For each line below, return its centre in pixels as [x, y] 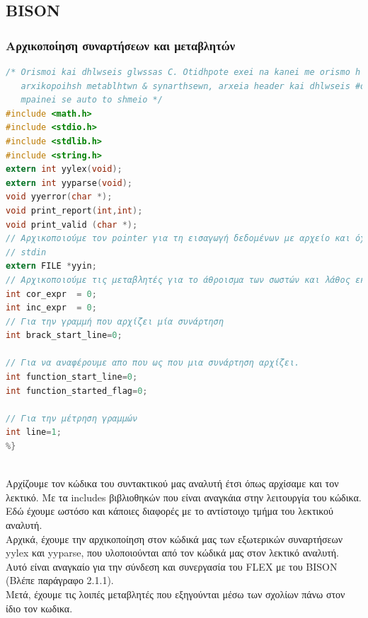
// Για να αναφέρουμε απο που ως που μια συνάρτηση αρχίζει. [153, 363]
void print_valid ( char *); [72, 225]
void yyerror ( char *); [59, 197]
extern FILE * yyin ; [51, 266]
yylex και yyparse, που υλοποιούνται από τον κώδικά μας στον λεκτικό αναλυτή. [173, 553]
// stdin [26, 252]
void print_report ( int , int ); [74, 210]
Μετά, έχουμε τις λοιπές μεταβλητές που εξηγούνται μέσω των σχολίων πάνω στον [176, 594]
